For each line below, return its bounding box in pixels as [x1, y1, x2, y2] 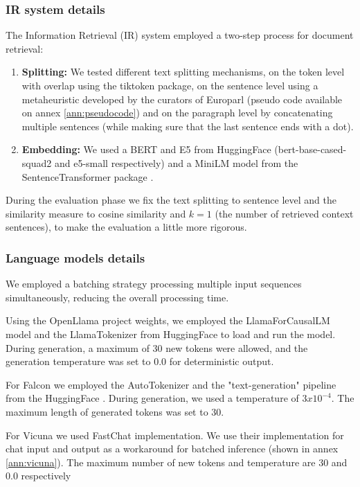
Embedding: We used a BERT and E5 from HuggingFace [21, 142, 271, 157]
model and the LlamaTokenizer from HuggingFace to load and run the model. [6, 326, 336, 341]
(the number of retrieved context [215, 206, 354, 220]
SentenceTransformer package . [21, 169, 154, 184]
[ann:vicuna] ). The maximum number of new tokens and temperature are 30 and [6, 454, 348, 469]
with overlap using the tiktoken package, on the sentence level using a [21, 78, 318, 92]
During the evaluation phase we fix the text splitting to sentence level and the [6, 193, 337, 207]
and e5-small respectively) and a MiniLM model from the [54, 155, 298, 170]
